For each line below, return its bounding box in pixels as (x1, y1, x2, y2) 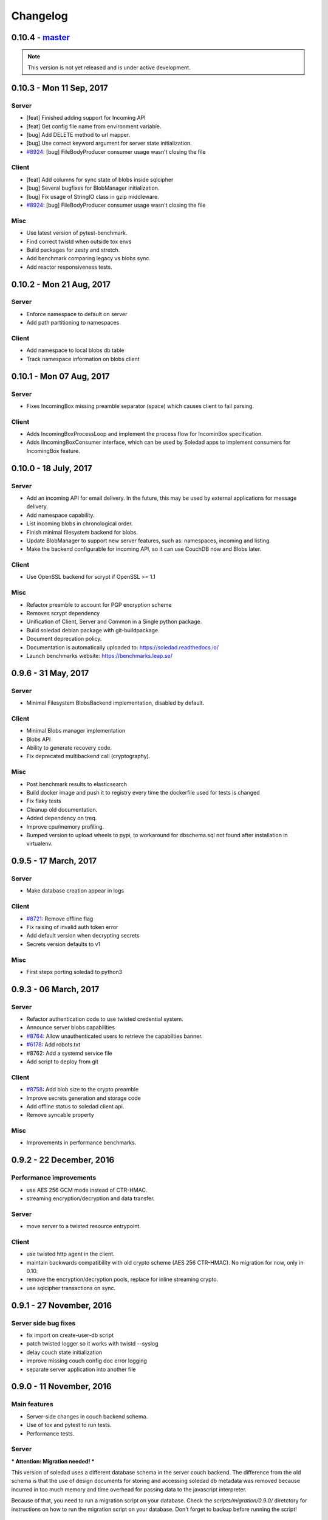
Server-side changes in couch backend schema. (26, 1412, 148, 1420)
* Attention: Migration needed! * (11, 1457, 95, 1465)
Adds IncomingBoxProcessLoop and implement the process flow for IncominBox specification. (26, 430, 264, 438)
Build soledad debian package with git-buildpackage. (26, 626, 160, 634)
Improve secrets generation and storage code (26, 1094, 141, 1102)
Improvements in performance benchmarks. (26, 1139, 137, 1146)
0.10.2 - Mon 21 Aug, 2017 (11, 279, 111, 289)
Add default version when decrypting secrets (26, 932, 140, 939)
